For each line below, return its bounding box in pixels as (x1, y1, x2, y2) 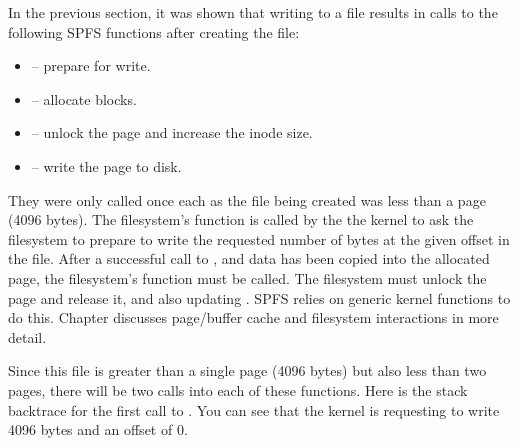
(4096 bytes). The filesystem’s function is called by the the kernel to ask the (8, 209, 474, 230)
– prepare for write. (31, 55, 151, 76)
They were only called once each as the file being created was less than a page (8, 189, 486, 210)
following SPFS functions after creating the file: (8, 21, 300, 42)
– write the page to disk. (31, 155, 182, 176)
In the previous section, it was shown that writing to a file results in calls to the (8, 2, 498, 22)
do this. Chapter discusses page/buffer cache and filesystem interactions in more (8, 307, 499, 328)
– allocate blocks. (31, 88, 137, 109)
